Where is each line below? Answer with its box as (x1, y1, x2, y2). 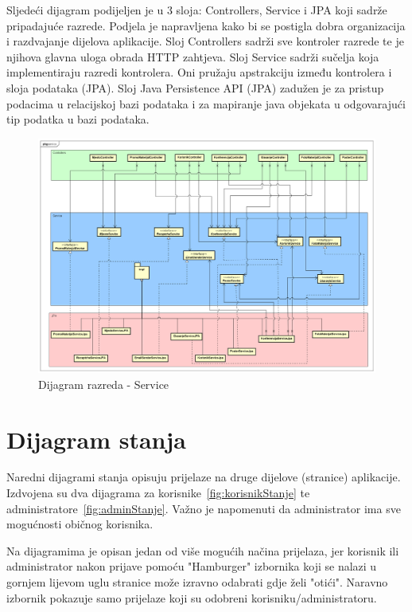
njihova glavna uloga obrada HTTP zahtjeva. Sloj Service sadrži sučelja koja (6, 48, 379, 65)
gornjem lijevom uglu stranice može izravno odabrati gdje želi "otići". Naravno (6, 574, 388, 590)
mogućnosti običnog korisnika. (6, 516, 154, 532)
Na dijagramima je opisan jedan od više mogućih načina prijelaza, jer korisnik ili (6, 542, 399, 559)
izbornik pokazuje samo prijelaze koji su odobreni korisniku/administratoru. (6, 589, 377, 606)
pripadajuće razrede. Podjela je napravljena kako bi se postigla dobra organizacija (6, 17, 406, 33)
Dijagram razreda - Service (38, 375, 169, 392)
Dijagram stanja (6, 422, 186, 455)
